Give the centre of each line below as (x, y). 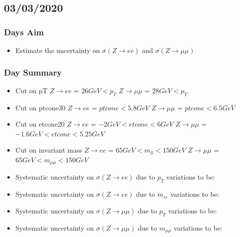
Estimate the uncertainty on (58, 50)
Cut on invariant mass (49, 150)
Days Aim (24, 32)
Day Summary (33, 72)
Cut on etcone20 (40, 124)
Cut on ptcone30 (40, 107)
